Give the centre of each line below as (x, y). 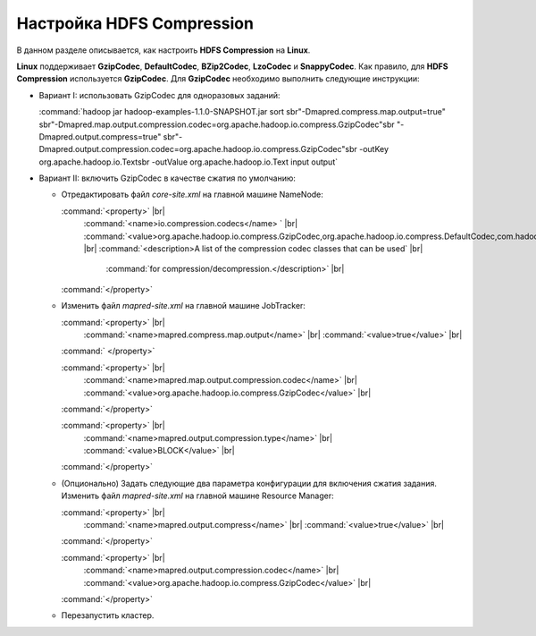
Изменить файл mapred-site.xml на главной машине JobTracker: (183, 306)
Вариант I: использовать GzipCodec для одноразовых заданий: (159, 95)
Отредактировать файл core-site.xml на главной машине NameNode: (192, 195)
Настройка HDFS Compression (135, 23)
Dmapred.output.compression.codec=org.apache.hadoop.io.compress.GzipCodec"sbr (198, 149)
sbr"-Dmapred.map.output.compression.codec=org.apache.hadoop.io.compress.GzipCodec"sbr (217, 124)
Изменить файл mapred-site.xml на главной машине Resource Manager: (197, 496)
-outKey (373, 149)
